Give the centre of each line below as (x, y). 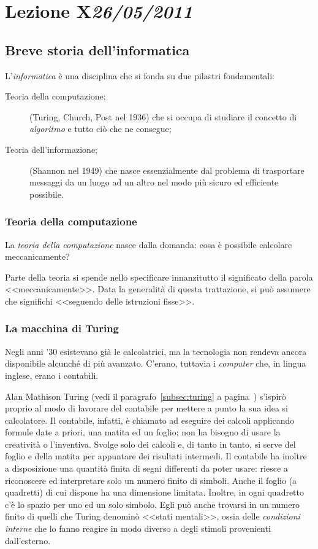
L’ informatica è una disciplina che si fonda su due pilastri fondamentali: (140, 75)
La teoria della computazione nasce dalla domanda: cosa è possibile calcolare (149, 244)
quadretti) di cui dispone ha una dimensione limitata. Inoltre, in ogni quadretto (155, 492)
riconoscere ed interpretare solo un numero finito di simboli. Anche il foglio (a (151, 480)
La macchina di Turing (62, 328)
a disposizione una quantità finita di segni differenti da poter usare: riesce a (146, 468)
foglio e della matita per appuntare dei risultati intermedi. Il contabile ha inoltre (156, 456)
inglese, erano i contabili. (52, 375)
